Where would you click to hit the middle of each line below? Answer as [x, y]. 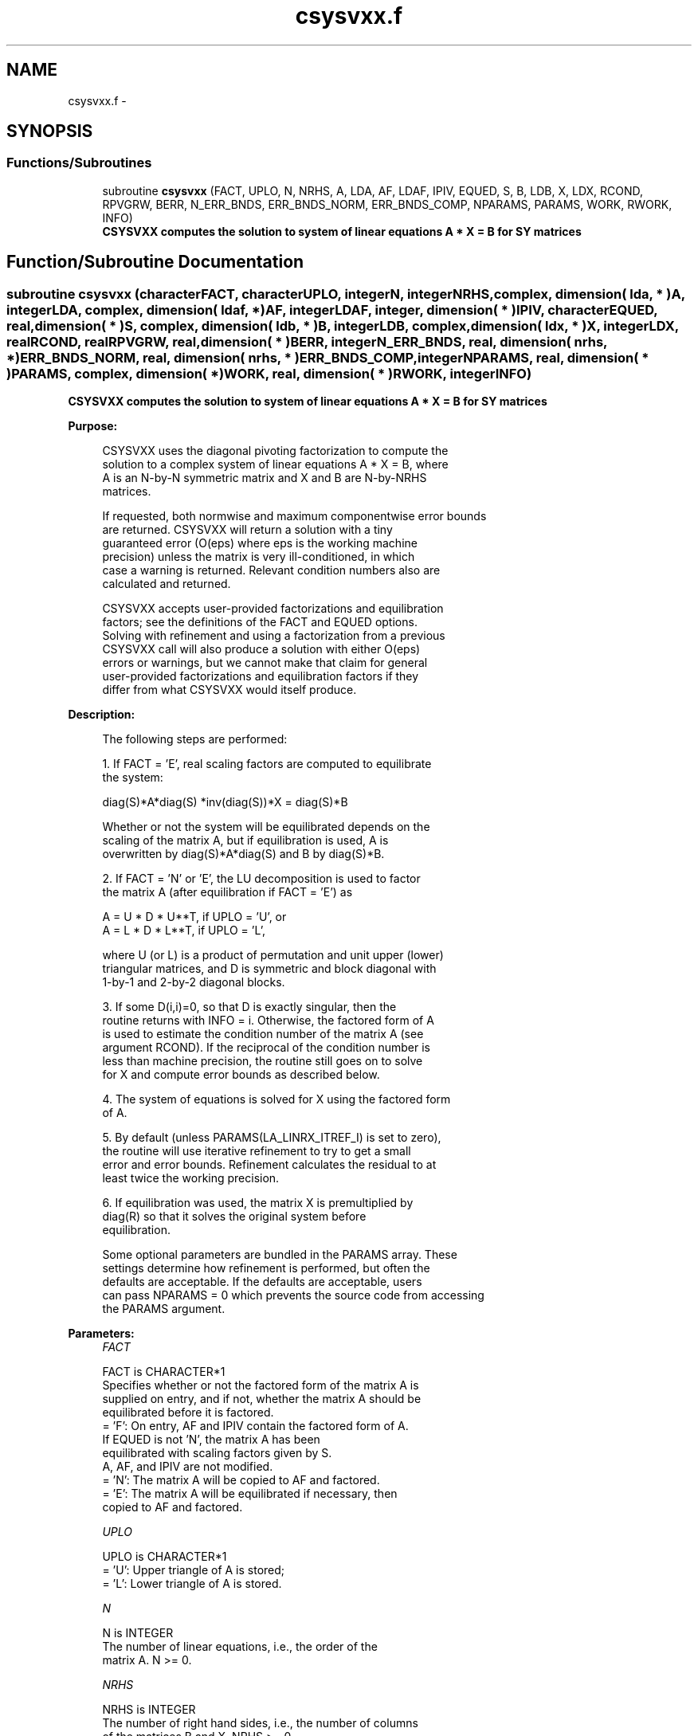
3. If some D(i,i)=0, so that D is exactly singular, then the [249, 1007]
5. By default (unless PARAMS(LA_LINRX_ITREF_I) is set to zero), [272, 1138]
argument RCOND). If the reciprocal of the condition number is [267, 1048]
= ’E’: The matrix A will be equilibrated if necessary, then [250, 1494]
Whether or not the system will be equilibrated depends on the [266, 827]
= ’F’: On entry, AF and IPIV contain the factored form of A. [255, 1426]
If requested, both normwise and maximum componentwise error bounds [294, 516]
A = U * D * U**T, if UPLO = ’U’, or [194, 917]
